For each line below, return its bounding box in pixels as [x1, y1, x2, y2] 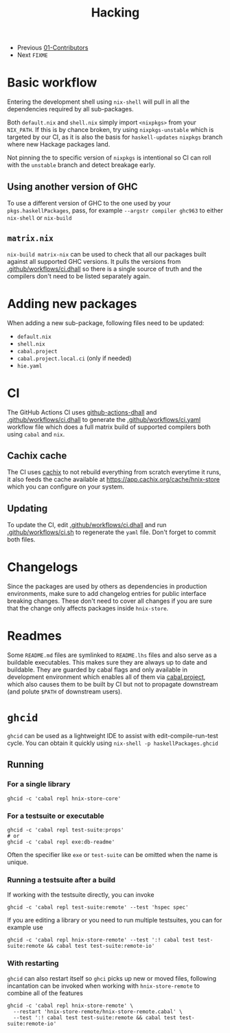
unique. [7, 858, 29, 867]
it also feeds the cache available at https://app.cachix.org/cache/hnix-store [7, 476, 220, 484]
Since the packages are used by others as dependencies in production [7, 582, 207, 590]
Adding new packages [7, 296, 137, 311]
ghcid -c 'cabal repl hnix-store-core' [7, 795, 122, 802]
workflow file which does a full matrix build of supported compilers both [7, 423, 211, 431]
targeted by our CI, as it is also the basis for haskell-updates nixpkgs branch [7, 133, 223, 142]
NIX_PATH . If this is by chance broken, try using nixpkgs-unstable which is [7, 126, 214, 134]
